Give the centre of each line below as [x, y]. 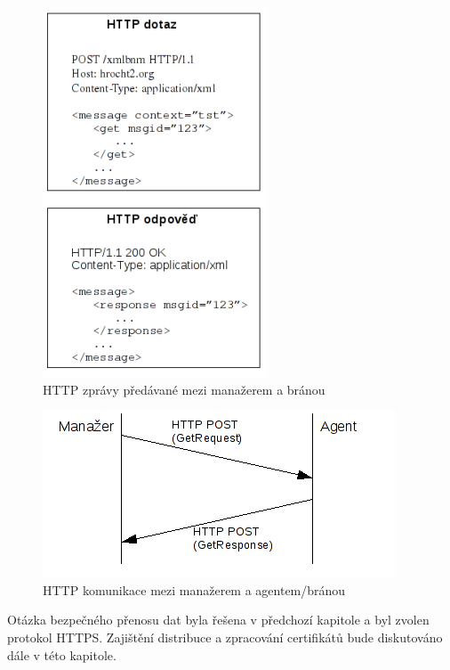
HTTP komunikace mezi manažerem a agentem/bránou [194, 589]
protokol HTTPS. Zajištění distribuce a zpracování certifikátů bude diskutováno [225, 637]
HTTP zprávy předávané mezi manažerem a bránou [184, 389]
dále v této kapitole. [62, 654]
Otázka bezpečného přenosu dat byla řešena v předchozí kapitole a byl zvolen [218, 620]
